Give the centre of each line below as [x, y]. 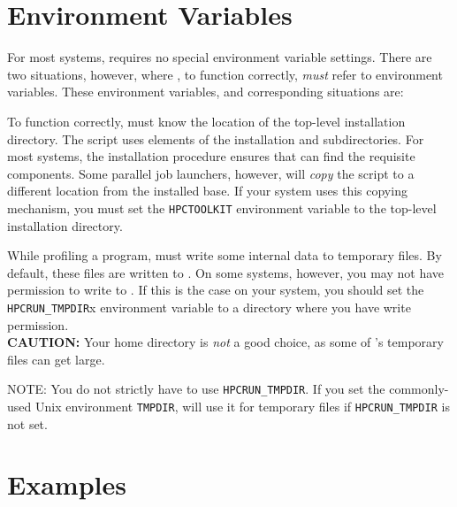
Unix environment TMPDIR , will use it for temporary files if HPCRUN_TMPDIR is [242, 406]
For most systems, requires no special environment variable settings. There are [220, 57]
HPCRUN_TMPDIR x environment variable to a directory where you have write [209, 307]
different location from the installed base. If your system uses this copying [207, 191]
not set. [27, 423]
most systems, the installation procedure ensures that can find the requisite [211, 156]
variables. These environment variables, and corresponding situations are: [206, 92]
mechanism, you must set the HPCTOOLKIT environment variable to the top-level [222, 207]
